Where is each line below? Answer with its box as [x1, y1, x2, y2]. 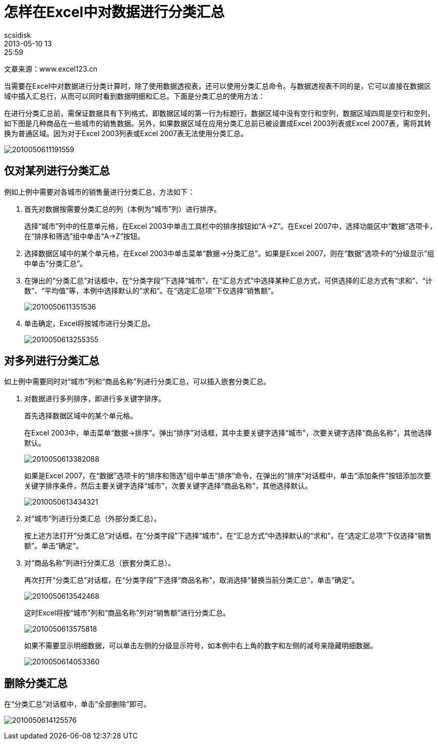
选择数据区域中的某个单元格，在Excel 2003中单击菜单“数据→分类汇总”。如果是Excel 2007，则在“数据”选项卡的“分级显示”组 [24, 249, 434, 258]
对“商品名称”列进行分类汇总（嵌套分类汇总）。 [24, 559, 175, 568]
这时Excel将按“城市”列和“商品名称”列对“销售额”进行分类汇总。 [24, 608, 230, 617]
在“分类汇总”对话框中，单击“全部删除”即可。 [4, 700, 151, 709]
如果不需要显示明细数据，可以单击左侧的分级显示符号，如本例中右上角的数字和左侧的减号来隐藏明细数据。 [24, 641, 377, 650]
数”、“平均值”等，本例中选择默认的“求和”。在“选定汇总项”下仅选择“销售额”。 [24, 286, 278, 295]
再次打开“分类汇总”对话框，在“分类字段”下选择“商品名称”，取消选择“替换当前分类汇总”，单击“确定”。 [24, 576, 359, 585]
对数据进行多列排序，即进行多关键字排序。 [24, 394, 165, 403]
